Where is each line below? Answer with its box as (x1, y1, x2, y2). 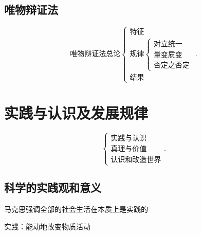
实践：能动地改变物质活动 (4, 221, 90, 231)
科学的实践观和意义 (4, 179, 101, 195)
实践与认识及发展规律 (4, 102, 149, 123)
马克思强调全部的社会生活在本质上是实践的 (4, 204, 148, 214)
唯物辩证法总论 (70, 50, 121, 58)
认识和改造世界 (111, 156, 161, 164)
